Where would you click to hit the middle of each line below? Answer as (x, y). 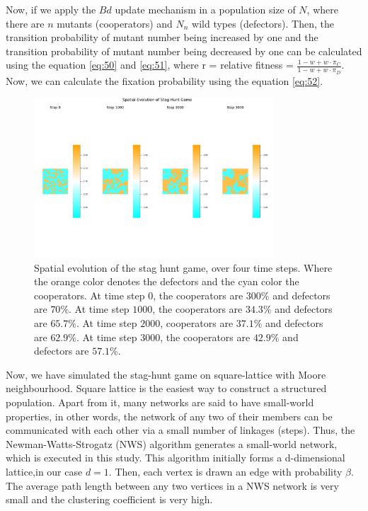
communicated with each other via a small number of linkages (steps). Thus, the (180, 430)
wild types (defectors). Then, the (263, 23)
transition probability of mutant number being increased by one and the (162, 37)
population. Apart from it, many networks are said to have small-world (160, 402)
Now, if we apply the (51, 9)
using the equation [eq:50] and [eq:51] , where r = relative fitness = (150, 65)
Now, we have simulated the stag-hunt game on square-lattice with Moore (166, 374)
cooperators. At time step (90, 295)
